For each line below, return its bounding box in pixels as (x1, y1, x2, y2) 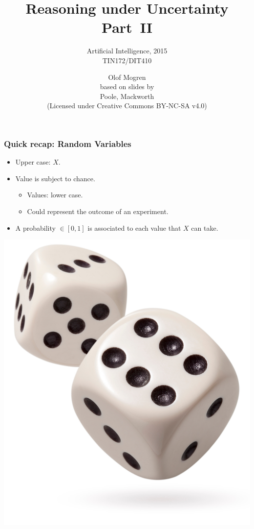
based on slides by (100, 81, 154, 92)
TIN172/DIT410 (102, 55, 152, 65)
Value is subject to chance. (15, 173, 95, 183)
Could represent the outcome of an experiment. (27, 206, 169, 216)
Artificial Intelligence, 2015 (86, 46, 168, 56)
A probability (15, 222, 56, 233)
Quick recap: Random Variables (4, 137, 131, 149)
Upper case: (15, 157, 51, 167)
